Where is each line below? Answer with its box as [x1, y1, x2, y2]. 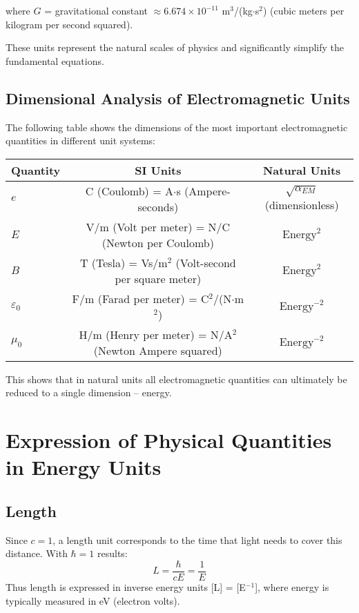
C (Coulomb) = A [85, 182, 173, 199]
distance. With [6, 546, 68, 561]
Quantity [11, 162, 61, 178]
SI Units [135, 162, 182, 178]
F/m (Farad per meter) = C [72, 290, 209, 306]
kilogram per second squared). [6, 17, 133, 31]
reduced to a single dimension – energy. [6, 385, 172, 400]
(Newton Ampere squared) [93, 342, 222, 358]
